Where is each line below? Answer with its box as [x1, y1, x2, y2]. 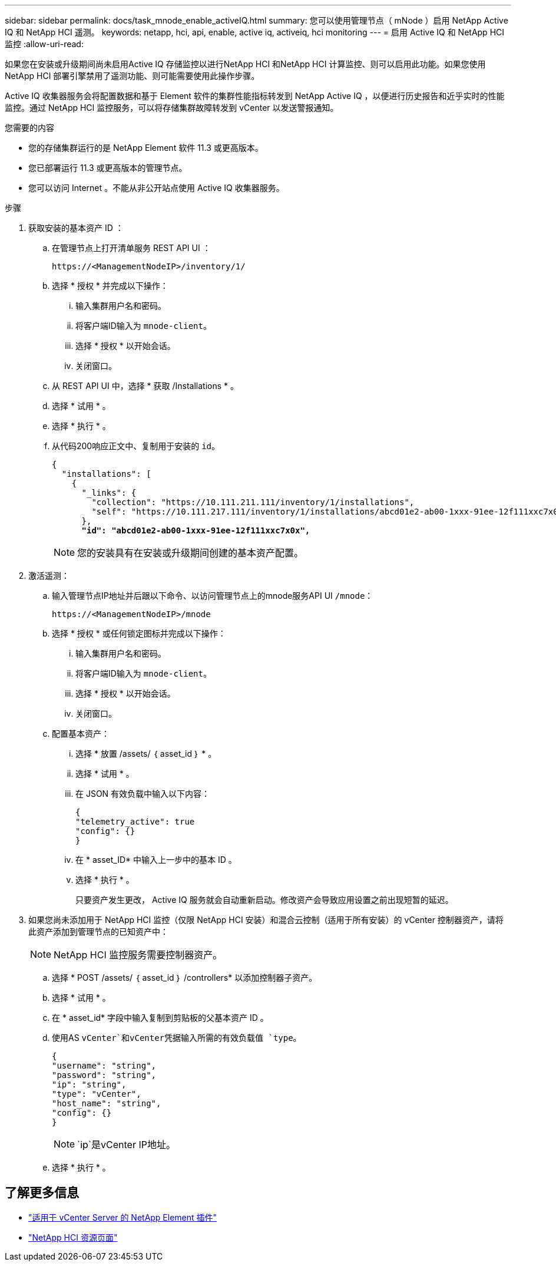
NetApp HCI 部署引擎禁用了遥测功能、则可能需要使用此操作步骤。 [5, 71, 260, 81]
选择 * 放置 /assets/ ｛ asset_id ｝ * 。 [75, 749, 217, 759]
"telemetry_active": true [75, 817, 195, 826]
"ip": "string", [52, 1080, 127, 1089]
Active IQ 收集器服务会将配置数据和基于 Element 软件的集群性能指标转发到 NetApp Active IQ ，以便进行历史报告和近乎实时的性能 [5, 91, 505, 101]
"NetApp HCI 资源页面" [28, 1232, 118, 1242]
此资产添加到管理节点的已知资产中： [28, 927, 168, 937]
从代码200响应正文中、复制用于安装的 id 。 [52, 441, 220, 451]
